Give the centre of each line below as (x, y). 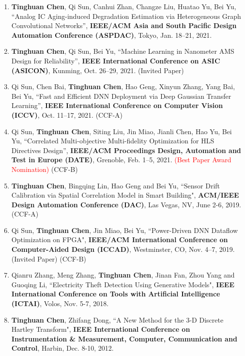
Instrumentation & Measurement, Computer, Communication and (124, 338)
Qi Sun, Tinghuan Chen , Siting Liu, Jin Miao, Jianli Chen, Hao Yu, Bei (122, 131)
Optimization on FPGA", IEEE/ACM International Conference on (120, 240)
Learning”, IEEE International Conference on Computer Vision (117, 105)
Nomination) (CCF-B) (45, 169)
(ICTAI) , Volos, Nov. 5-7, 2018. (60, 303)
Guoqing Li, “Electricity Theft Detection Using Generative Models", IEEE (123, 284)
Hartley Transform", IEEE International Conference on (101, 329)
